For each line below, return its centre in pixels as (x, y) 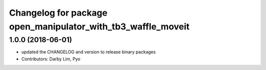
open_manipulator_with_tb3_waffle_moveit (99, 26)
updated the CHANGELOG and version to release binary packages (89, 52)
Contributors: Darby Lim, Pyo (51, 59)
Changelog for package (58, 13)
